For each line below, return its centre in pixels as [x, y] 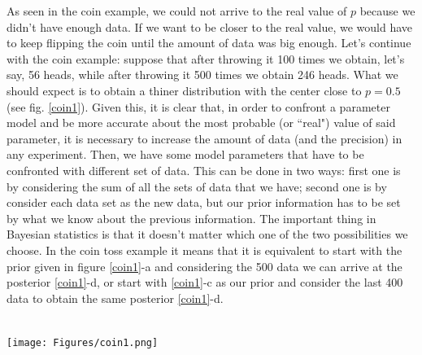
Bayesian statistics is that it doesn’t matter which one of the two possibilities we [207, 234]
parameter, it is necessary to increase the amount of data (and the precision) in [204, 138]
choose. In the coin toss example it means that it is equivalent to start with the [204, 250]
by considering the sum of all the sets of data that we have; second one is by [197, 186]
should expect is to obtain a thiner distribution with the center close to [184, 90]
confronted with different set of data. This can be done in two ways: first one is [204, 170]
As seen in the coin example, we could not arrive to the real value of [177, 11]
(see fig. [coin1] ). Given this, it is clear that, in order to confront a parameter [198, 106]
